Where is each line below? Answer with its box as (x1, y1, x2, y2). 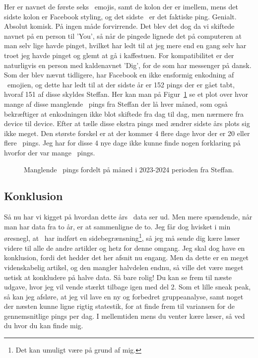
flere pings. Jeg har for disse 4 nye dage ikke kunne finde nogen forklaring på (4, 138, 241, 148)
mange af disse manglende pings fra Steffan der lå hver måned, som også (4, 98, 228, 109)
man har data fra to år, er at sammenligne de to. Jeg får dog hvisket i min (4, 221, 231, 231)
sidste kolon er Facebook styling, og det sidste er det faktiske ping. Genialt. (4, 11, 237, 21)
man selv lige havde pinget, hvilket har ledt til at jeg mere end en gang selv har (4, 40, 247, 51)
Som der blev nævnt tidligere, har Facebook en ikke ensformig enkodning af (4, 70, 234, 80)
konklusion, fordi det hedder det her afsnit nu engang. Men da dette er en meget (4, 252, 249, 263)
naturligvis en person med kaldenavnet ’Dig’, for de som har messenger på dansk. (4, 60, 252, 70)
